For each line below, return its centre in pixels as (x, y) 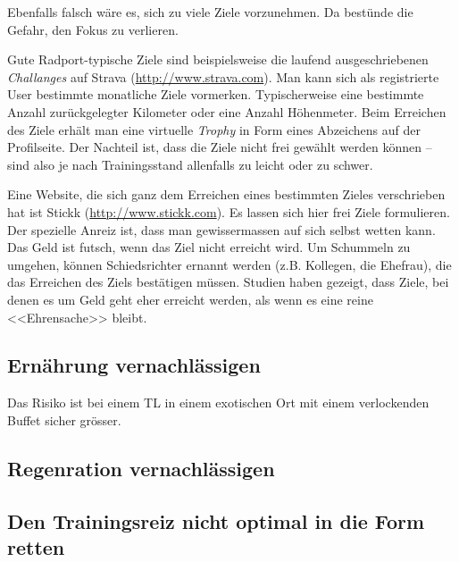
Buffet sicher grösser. (64, 419)
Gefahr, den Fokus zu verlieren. (93, 29)
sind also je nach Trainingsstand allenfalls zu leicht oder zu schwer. (190, 164)
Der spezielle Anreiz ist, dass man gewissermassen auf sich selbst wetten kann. (221, 229)
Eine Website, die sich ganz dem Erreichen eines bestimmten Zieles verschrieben (226, 194)
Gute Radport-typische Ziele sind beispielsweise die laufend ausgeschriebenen (218, 59)
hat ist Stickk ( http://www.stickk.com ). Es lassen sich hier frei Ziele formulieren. (229, 211)
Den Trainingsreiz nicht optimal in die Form (216, 520)
